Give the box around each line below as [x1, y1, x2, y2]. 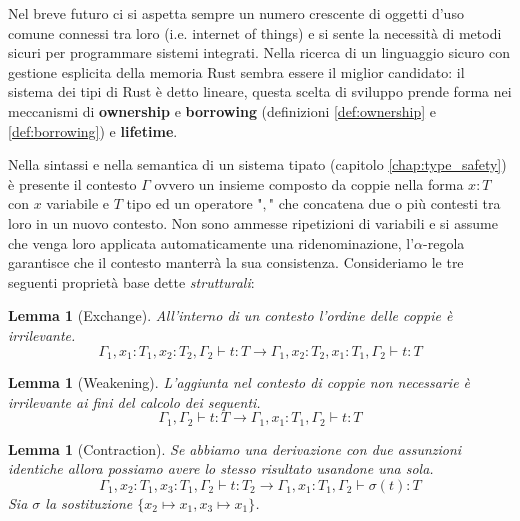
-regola [423, 232, 465, 253]
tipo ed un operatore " [126, 193, 263, 214]
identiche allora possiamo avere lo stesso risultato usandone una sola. [8, 458, 434, 479]
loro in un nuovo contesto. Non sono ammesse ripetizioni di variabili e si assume [8, 212, 498, 233]
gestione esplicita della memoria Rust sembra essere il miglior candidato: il [8, 61, 465, 82]
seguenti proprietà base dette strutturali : [8, 271, 255, 292]
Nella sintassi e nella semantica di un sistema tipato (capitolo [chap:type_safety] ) [8, 154, 507, 175]
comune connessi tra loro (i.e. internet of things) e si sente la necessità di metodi [8, 22, 502, 43]
